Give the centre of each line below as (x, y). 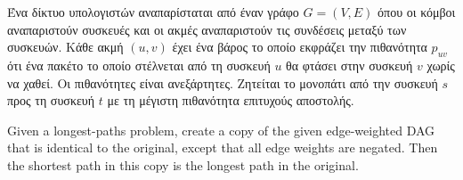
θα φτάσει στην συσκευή (349, 65)
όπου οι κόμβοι (417, 12)
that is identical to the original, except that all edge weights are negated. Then (223, 147)
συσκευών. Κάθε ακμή (65, 47)
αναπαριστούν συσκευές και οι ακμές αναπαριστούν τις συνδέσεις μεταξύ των (207, 29)
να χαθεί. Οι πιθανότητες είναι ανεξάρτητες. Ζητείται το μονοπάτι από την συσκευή (223, 82)
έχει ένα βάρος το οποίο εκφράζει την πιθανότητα (300, 47)
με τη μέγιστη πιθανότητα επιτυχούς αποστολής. (231, 100)
